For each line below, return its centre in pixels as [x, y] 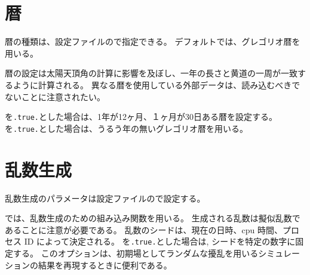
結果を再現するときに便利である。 [105, 265]
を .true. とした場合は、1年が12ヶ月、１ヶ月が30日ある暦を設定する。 [141, 117]
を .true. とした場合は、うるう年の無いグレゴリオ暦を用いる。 [126, 128]
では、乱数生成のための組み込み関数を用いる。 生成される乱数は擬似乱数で [153, 218]
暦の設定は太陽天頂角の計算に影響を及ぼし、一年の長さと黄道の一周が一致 [151, 73]
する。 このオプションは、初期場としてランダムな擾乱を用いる [136, 253]
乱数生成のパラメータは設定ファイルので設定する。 [105, 198]
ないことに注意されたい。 [55, 96]
